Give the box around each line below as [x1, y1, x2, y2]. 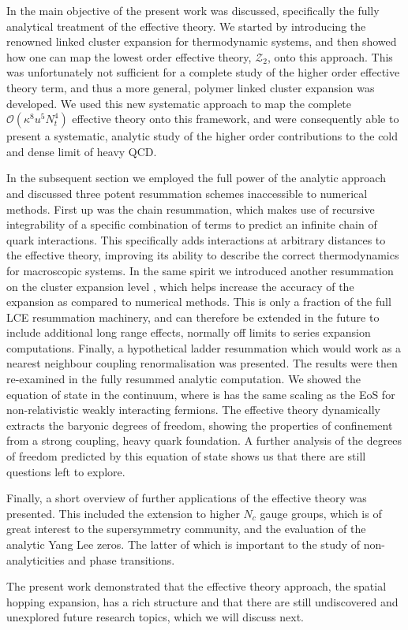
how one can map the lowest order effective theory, [6, 48, 252, 65]
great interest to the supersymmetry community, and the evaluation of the [6, 520, 366, 537]
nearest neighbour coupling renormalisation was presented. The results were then [6, 355, 398, 371]
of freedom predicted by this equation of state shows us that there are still [6, 448, 366, 464]
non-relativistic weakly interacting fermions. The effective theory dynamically [6, 401, 380, 418]
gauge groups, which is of [260, 505, 382, 521]
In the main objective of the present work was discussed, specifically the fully [6, 2, 380, 18]
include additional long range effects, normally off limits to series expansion [6, 324, 371, 341]
